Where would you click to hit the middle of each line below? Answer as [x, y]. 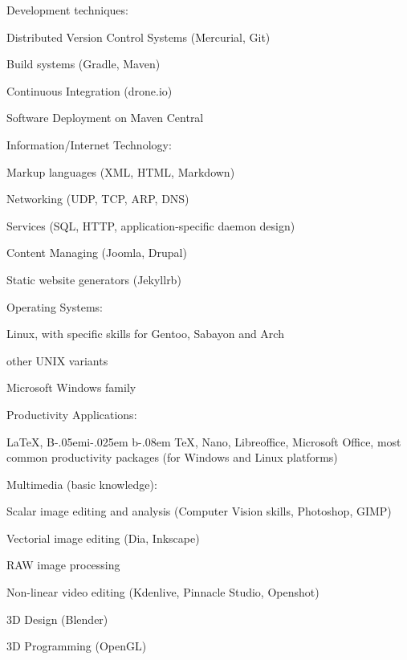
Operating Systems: [55, 306]
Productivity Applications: [72, 414]
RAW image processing [63, 565]
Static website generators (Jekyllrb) [94, 279]
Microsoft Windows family [71, 387]
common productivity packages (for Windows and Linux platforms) [172, 457]
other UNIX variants [57, 360]
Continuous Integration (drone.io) [90, 90]
